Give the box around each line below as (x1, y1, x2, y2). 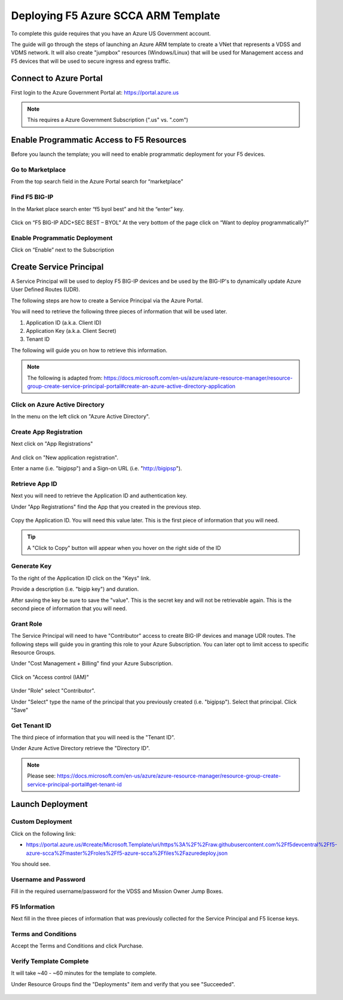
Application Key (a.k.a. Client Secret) (26, 327, 117, 334)
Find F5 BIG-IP (11, 193, 54, 201)
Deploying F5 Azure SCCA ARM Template (11, 9, 220, 22)
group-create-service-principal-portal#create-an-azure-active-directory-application (27, 383, 236, 390)
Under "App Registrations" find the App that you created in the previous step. (11, 503, 201, 510)
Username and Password (11, 875, 86, 883)
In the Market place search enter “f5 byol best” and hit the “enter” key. (11, 205, 185, 212)
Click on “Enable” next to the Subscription (11, 246, 115, 253)
